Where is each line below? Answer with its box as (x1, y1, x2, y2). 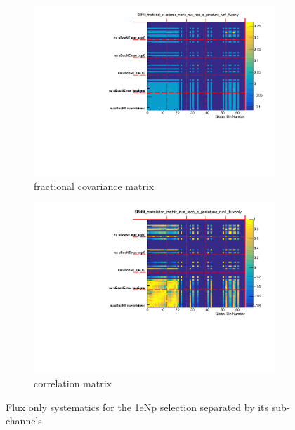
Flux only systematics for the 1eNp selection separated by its (6, 399, 269, 414)
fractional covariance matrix (34, 178, 155, 193)
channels (6, 413, 42, 428)
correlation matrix (34, 376, 112, 390)
